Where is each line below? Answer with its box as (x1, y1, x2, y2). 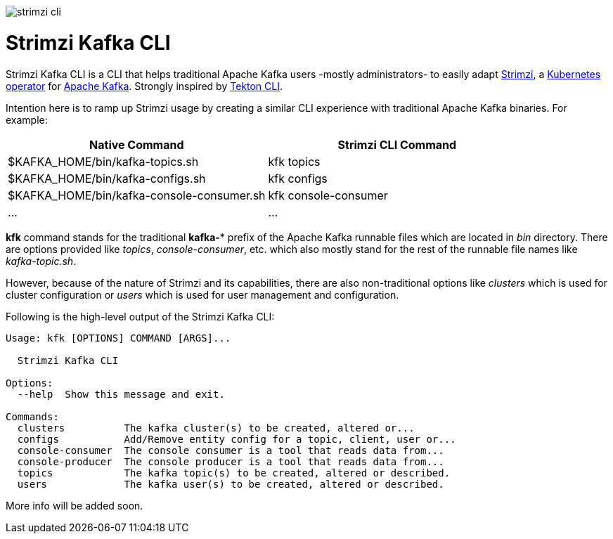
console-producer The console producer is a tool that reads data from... (17, 455, 444, 467)
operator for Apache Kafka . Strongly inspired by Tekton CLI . (6, 79, 283, 92)
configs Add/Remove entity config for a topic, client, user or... (17, 433, 456, 445)
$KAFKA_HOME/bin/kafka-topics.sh (8, 154, 199, 169)
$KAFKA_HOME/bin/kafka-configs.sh (8, 171, 206, 186)
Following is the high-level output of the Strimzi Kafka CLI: (6, 310, 275, 323)
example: (6, 113, 48, 126)
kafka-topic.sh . (6, 254, 77, 267)
